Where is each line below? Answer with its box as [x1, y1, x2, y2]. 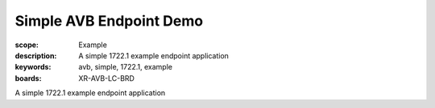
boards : [14, 73, 42, 83]
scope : [14, 40, 39, 50]
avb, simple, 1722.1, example [78, 62, 173, 72]
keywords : [14, 62, 52, 72]
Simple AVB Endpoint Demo [14, 12, 204, 30]
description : [14, 50, 57, 60]
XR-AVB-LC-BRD [78, 73, 135, 83]
